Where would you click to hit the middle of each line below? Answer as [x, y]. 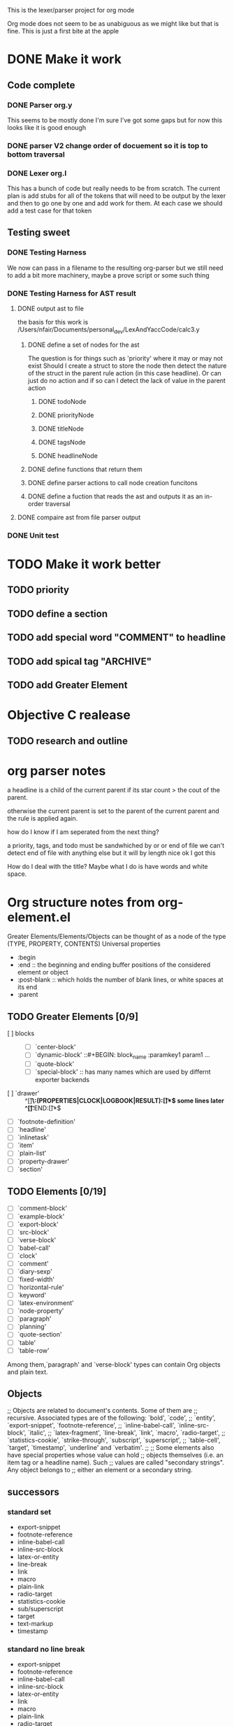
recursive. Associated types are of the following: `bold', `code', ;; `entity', [111, 1418]
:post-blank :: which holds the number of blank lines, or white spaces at [120, 980]
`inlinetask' [33, 1137]
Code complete [41, 85]
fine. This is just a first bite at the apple [63, 31]
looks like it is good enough [46, 127]
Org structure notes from [81, 902]
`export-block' [38, 1224]
